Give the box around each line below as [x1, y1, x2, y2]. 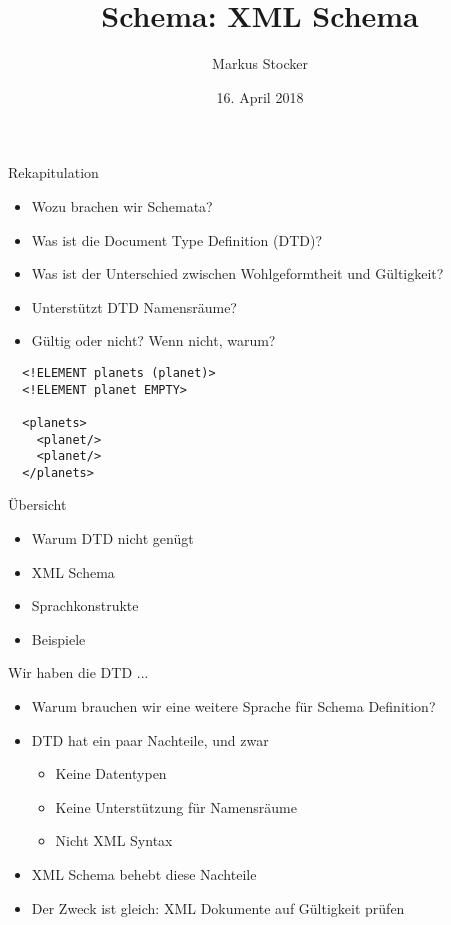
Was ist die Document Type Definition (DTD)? [31, 229, 323, 250]
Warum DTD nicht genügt [31, 528, 194, 549]
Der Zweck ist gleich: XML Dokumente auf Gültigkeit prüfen [31, 897, 405, 918]
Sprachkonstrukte [31, 595, 139, 616]
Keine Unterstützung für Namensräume [55, 796, 297, 817]
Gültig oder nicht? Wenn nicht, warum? [31, 330, 276, 351]
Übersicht [8, 494, 67, 515]
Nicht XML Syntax [55, 830, 173, 851]
